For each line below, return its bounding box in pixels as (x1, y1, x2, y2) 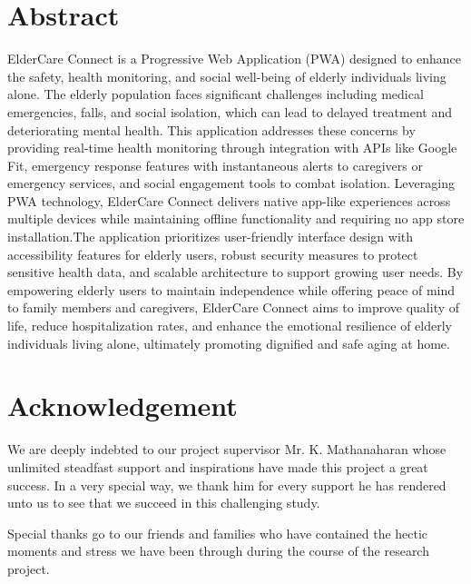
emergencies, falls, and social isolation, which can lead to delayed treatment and (7, 102, 452, 121)
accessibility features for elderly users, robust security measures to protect (7, 244, 418, 263)
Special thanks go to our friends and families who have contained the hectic (7, 523, 428, 542)
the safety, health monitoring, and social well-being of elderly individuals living (7, 66, 446, 85)
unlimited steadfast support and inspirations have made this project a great (7, 457, 428, 476)
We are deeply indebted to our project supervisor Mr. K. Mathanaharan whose (7, 440, 446, 459)
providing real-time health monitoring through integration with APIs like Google (7, 138, 457, 157)
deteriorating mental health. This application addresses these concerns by (7, 120, 416, 139)
